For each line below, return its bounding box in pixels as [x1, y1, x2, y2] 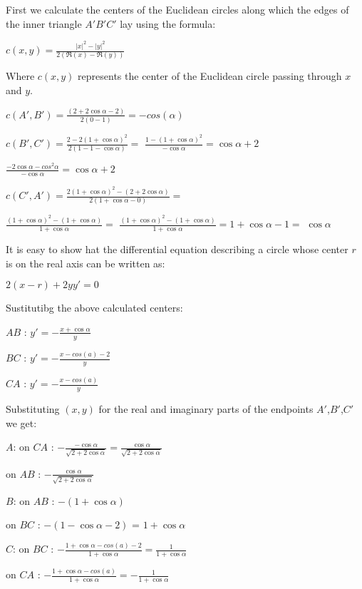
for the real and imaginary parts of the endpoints [98, 401, 314, 416]
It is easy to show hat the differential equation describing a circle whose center [6, 242, 348, 257]
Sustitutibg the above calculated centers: [6, 300, 183, 315]
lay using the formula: [120, 16, 216, 31]
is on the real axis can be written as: [6, 255, 165, 270]
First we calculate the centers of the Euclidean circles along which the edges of [6, 2, 349, 16]
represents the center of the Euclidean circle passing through [78, 68, 342, 83]
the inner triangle [6, 16, 82, 31]
